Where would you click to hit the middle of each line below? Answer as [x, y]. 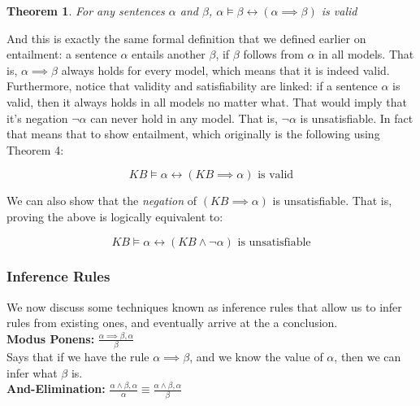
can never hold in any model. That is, [184, 118]
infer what [32, 372]
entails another [169, 54]
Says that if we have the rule [78, 357]
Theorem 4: [35, 149]
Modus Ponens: [51, 338]
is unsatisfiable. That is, [332, 201]
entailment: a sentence [62, 54]
